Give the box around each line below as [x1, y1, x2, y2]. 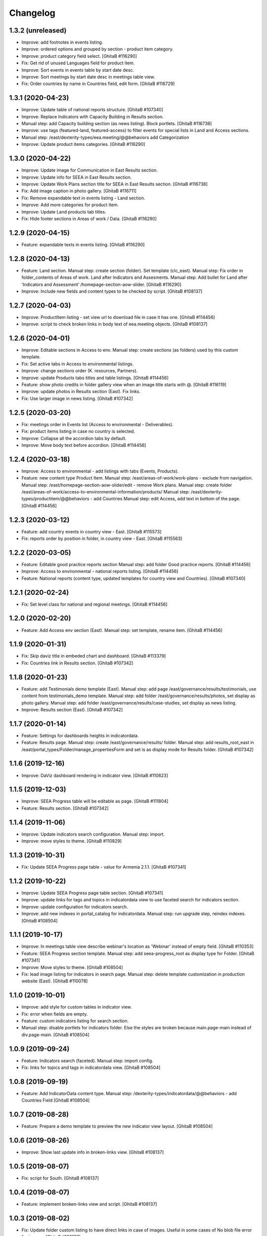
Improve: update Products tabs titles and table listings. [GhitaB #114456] [21, 375, 169, 381]
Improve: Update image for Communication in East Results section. [21, 167, 158, 173]
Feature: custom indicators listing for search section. [21, 1018, 129, 1024]
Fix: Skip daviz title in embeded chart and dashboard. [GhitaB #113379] [21, 653, 166, 659]
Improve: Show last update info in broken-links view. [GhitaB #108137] [21, 1149, 164, 1155]
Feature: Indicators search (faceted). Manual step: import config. [21, 1058, 153, 1063]
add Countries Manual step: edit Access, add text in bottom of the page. [93, 496, 241, 502]
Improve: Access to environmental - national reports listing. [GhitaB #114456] [21, 569, 178, 574]
